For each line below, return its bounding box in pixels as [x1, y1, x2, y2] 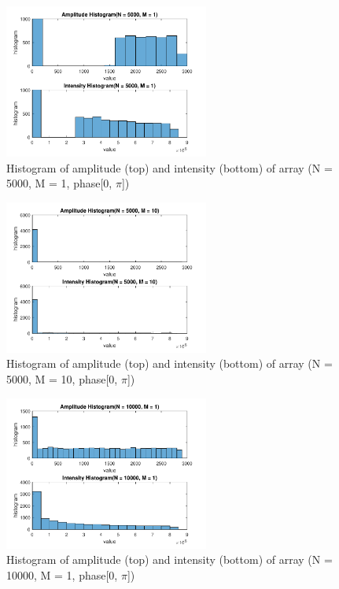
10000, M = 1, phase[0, [6, 566, 118, 583]
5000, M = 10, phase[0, [6, 370, 118, 387]
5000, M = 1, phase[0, [6, 175, 112, 191]
